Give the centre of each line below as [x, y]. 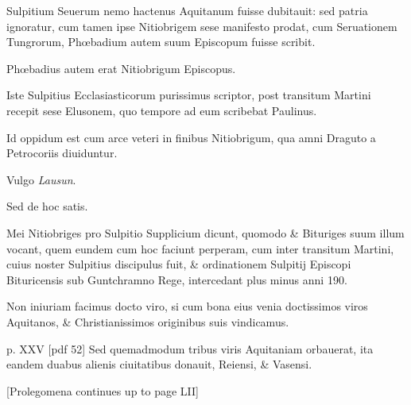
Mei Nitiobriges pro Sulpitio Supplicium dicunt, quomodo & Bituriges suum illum [205, 232]
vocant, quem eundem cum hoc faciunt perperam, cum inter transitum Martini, [200, 248]
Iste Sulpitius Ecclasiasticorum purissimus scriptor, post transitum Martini [189, 95]
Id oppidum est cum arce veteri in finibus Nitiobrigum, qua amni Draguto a [191, 137]
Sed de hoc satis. [47, 206]
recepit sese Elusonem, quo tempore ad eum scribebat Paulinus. [162, 110]
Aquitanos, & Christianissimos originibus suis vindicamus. [148, 321]
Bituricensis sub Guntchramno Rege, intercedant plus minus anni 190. [177, 279]
